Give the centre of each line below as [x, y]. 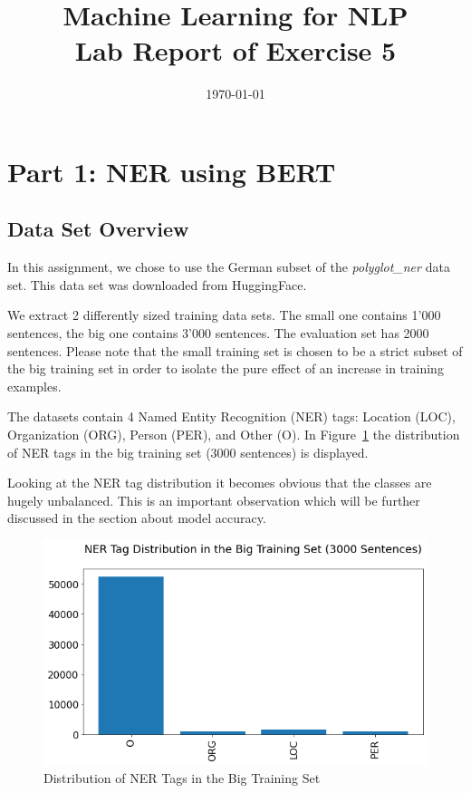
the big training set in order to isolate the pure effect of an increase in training [226, 368]
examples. [34, 386]
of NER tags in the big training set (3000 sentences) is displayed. [188, 452]
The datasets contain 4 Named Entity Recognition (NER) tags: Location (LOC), [231, 416]
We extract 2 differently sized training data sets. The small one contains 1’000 [224, 315]
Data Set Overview [98, 229]
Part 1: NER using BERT [172, 171]
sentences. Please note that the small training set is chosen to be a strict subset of [235, 350]
